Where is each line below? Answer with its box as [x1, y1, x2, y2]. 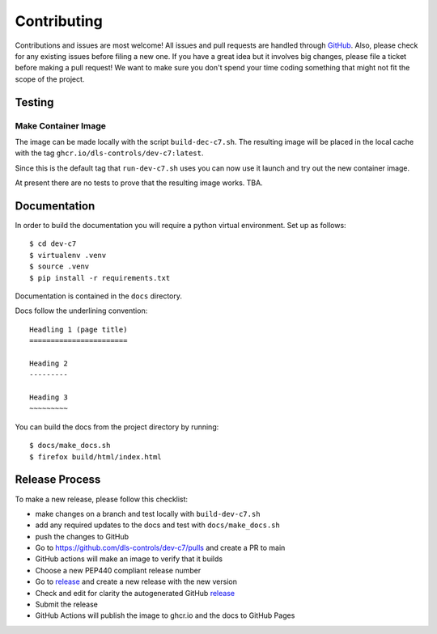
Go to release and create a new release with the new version [35, 577, 238, 586]
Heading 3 [29, 393, 68, 402]
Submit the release [35, 599, 99, 610]
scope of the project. [15, 74, 85, 84]
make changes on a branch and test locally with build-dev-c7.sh [35, 509, 261, 518]
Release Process [15, 473, 101, 487]
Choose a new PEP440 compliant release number [35, 565, 202, 575]
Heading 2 [29, 358, 68, 368]
